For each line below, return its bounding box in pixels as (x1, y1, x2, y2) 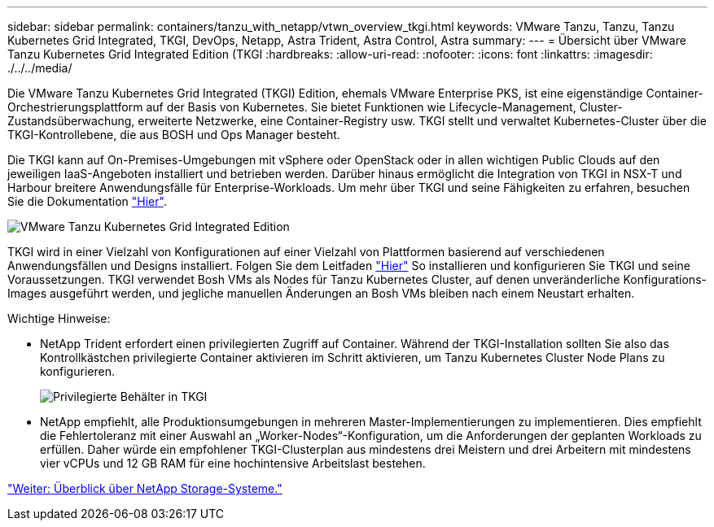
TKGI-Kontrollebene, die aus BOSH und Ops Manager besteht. (7, 128, 340, 142)
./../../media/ (7, 61, 72, 75)
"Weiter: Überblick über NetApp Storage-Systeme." (7, 481, 283, 495)
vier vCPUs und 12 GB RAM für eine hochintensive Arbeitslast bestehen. (40, 456, 426, 470)
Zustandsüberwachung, (7, 114, 135, 128)
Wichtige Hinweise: (7, 311, 111, 325)
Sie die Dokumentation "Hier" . (7, 194, 167, 208)
